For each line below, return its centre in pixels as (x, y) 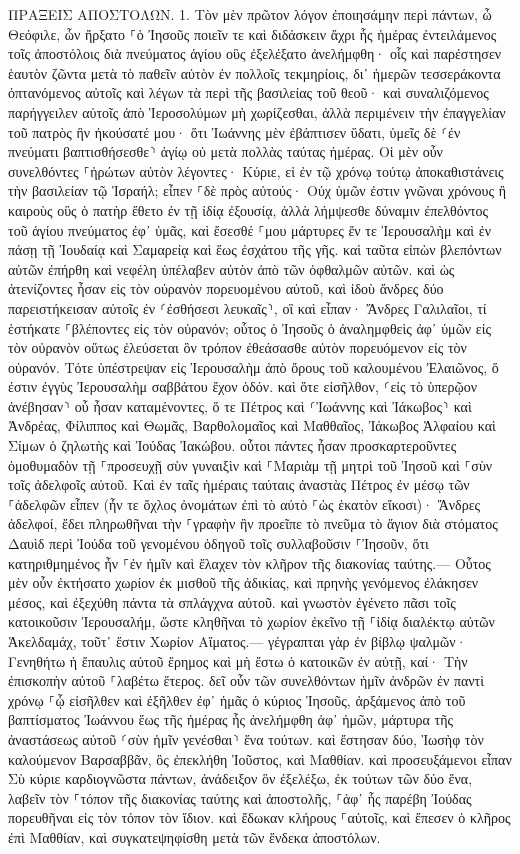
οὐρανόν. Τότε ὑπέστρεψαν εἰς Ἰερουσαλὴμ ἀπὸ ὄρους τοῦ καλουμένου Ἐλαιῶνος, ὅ (253, 366)
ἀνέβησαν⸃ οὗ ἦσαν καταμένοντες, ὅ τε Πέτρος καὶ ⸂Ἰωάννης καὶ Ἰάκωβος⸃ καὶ (240, 405)
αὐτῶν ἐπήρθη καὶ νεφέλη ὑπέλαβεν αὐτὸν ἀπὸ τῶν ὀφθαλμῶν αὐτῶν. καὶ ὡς (231, 268)
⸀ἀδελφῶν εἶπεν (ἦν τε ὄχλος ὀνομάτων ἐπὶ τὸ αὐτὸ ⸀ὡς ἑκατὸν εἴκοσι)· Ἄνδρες (244, 503)
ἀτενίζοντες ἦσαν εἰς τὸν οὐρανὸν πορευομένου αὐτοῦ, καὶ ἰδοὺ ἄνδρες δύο (226, 288)
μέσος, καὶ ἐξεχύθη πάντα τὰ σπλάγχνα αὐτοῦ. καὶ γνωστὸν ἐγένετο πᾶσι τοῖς (232, 601)
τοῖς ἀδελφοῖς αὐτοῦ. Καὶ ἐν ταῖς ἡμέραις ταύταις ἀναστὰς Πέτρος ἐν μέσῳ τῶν (239, 484)
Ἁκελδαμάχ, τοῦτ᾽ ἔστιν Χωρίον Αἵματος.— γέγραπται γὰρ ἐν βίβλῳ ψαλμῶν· (237, 641)
